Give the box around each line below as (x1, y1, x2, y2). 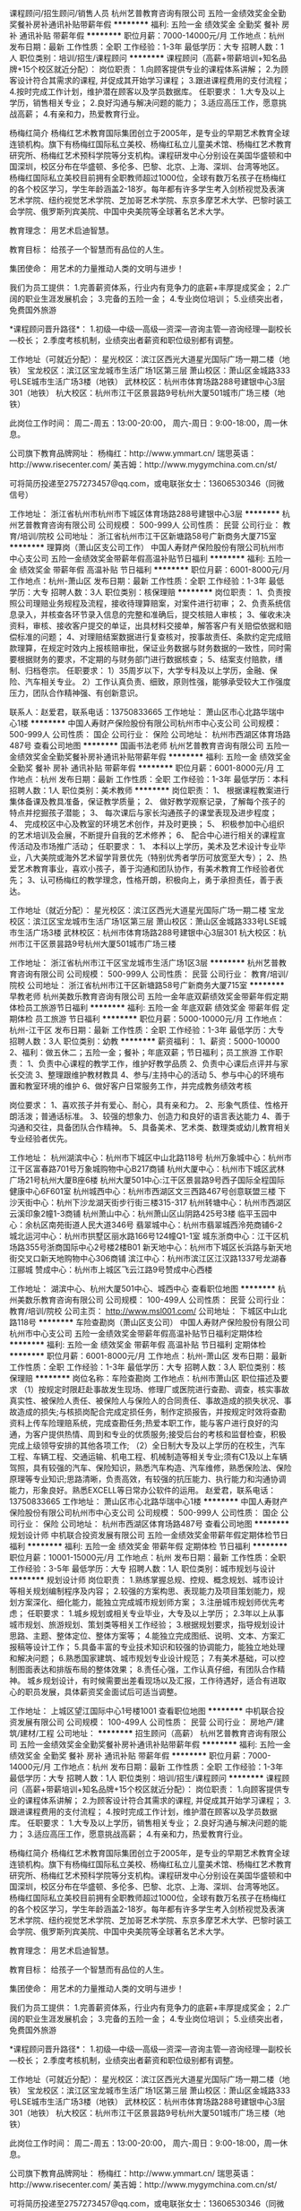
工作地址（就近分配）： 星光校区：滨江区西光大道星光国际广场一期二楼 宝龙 (9, 905, 285, 916)
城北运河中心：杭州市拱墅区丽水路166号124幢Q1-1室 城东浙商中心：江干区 (9, 1231, 281, 1241)
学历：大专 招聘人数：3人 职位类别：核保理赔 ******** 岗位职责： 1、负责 (9, 587, 284, 598)
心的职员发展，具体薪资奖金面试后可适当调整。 (9, 1687, 182, 1697)
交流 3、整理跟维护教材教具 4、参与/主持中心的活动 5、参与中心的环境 (16, 1070, 277, 1080)
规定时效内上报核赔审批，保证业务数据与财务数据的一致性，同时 (47, 643, 284, 653)
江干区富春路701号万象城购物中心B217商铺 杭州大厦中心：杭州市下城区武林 (9, 1164, 285, 1174)
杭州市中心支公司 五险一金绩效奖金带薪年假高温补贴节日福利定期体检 (9, 1329, 262, 1338)
